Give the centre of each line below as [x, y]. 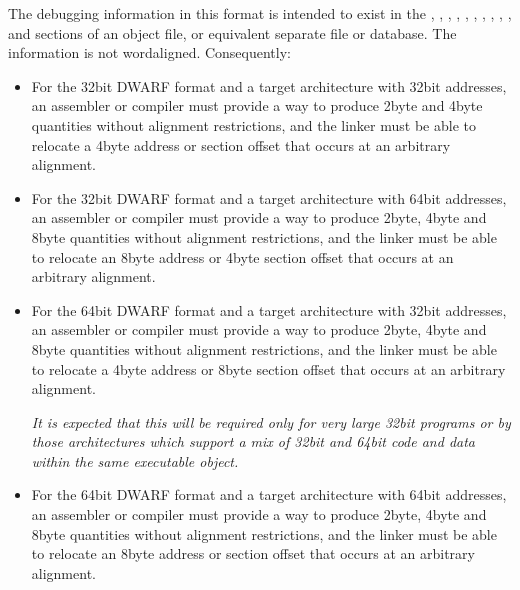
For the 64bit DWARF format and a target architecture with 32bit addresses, [269, 309]
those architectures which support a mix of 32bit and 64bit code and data [253, 441]
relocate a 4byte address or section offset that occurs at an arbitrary [241, 144]
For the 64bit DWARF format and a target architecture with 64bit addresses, [269, 494]
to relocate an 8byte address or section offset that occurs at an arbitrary [253, 553]
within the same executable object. [135, 460]
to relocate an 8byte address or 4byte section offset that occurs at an [242, 256]
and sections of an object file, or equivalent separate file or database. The [232, 32]
